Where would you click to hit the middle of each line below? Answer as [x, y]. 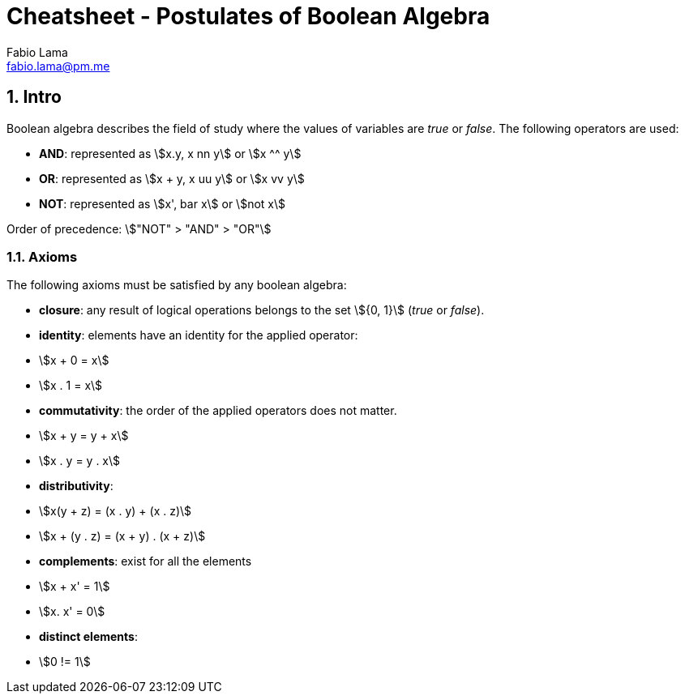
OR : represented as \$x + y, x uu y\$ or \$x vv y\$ [172, 178]
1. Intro [34, 97]
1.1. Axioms [42, 256]
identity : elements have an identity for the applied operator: [199, 335]
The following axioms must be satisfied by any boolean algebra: [177, 285]
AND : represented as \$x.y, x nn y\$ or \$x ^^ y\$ [170, 153]
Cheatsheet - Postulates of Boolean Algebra [248, 16]
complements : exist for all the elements [146, 561]
